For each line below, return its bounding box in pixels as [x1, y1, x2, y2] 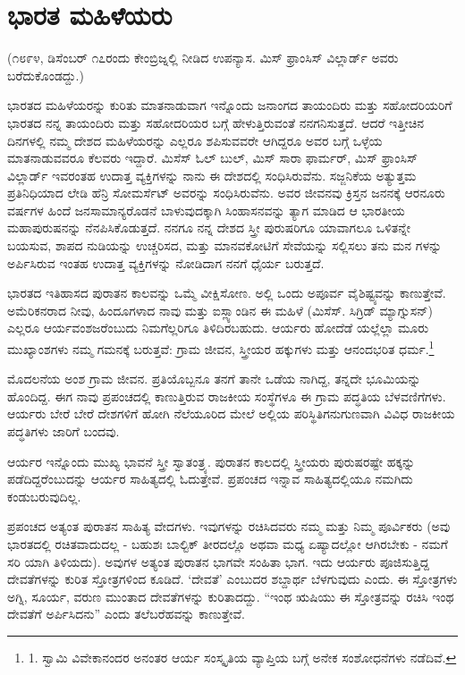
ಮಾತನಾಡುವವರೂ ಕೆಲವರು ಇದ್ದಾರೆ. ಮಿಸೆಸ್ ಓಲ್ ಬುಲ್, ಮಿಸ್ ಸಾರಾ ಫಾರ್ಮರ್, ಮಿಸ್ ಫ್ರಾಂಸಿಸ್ [7, 148, 418, 167]
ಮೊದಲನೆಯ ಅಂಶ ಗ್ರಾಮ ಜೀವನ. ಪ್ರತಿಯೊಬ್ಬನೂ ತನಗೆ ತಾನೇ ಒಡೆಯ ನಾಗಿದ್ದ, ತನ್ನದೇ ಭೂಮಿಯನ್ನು [7, 369, 421, 388]
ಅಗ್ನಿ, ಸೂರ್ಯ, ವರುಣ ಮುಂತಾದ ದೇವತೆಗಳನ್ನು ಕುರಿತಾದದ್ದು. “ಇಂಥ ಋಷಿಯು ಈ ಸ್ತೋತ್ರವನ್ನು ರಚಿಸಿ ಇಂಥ [7, 586, 454, 605]
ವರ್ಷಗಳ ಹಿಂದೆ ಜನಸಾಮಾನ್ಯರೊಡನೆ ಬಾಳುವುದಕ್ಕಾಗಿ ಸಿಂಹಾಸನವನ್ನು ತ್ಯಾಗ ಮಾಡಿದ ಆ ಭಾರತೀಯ [7, 200, 405, 219]
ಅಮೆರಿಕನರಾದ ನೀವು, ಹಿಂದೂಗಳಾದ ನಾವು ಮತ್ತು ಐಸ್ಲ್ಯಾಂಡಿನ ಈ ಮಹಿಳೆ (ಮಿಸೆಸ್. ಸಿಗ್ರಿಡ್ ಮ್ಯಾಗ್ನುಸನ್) [7, 300, 433, 319]
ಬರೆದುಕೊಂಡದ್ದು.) [7, 65, 84, 84]
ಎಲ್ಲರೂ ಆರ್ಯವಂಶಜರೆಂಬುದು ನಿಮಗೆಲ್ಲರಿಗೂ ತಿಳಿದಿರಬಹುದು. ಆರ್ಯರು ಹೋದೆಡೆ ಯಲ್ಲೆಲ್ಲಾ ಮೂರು [7, 318, 429, 337]
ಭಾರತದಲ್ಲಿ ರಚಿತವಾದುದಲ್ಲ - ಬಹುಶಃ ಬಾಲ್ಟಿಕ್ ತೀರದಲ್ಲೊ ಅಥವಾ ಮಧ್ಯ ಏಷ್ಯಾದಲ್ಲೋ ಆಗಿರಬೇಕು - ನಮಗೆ [7, 535, 448, 553]
